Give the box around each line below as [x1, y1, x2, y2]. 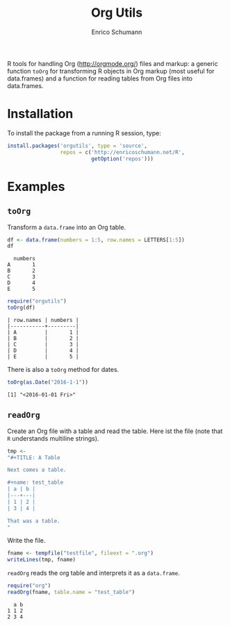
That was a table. [7, 517, 60, 525]
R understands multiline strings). [7, 434, 99, 442]
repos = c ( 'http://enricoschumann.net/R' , [60, 149, 186, 155]
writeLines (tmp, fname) [7, 557, 76, 564]
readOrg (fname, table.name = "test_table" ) [7, 589, 135, 596]
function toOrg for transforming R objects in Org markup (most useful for [7, 67, 215, 75]
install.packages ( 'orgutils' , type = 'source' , [7, 142, 148, 149]
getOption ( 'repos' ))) [91, 155, 154, 162]
